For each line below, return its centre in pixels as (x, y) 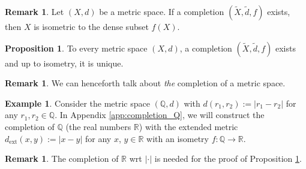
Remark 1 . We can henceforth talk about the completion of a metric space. (145, 83)
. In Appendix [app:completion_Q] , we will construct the (160, 115)
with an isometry (178, 138)
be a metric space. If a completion (162, 11)
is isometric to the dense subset (91, 26)
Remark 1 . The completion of (62, 159)
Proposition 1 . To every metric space (76, 48)
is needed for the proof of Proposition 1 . (228, 159)
